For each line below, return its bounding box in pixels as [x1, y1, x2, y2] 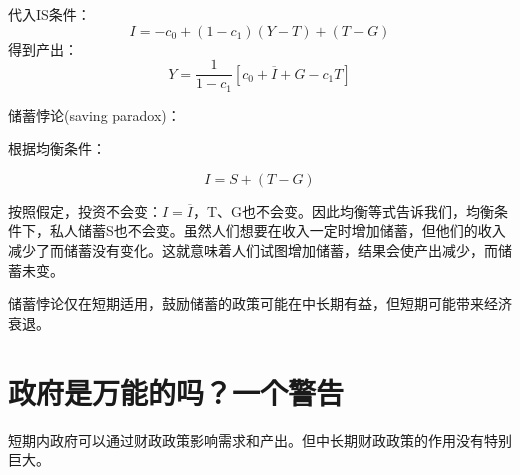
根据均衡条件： [8, 138, 106, 159]
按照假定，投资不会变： [8, 200, 162, 221]
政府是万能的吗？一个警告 [8, 371, 345, 412]
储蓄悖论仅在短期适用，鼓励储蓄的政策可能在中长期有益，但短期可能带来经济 [8, 293, 512, 314]
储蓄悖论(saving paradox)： [8, 104, 181, 125]
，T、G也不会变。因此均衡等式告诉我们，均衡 [193, 200, 495, 221]
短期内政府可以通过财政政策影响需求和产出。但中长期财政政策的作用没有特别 [8, 429, 512, 450]
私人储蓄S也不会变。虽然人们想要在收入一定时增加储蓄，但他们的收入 [49, 220, 506, 241]
